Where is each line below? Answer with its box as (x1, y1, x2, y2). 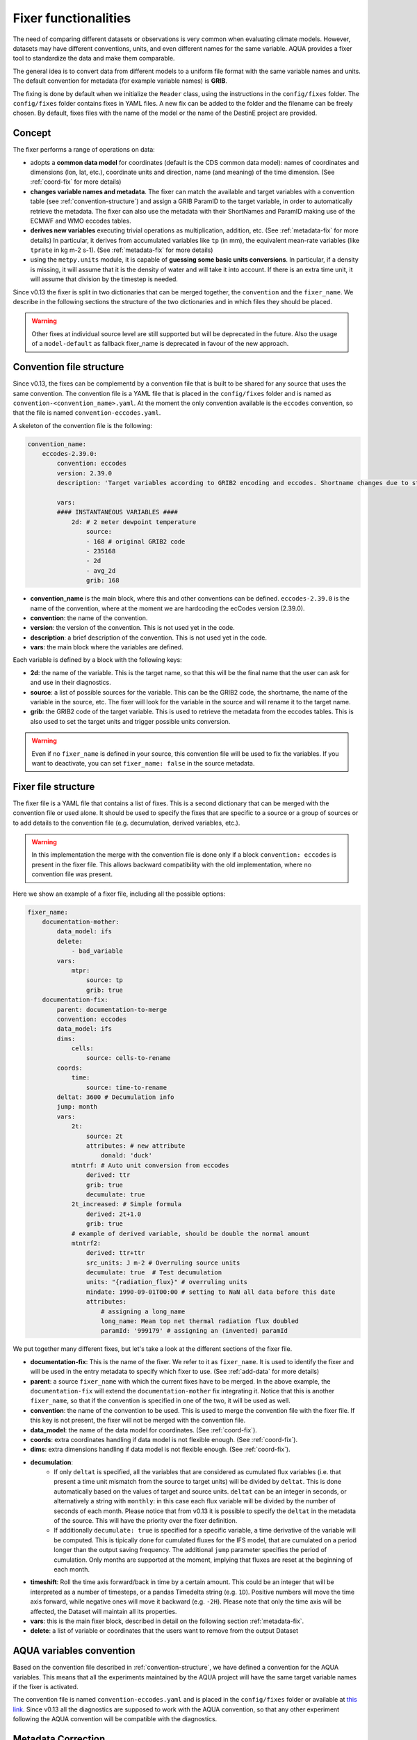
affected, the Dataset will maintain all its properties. (30, 1607, 177, 1615)
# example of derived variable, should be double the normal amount (71, 1229, 310, 1237)
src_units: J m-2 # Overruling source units (85, 1258, 240, 1267)
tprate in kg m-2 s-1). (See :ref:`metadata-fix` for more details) (30, 246, 213, 254)
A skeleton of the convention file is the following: (13, 421, 153, 429)
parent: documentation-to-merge (56, 1006, 167, 1013)
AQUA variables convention (13, 1645, 136, 1656)
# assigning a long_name (101, 1307, 186, 1315)
